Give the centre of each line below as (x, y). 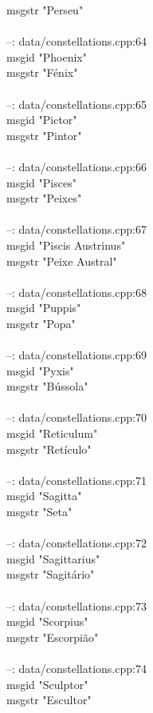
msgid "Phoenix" (47, 56)
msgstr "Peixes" (44, 198)
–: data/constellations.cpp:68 (76, 292)
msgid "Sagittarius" (53, 558)
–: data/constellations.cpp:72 (76, 543)
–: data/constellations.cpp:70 (76, 417)
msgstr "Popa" (41, 323)
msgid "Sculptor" (47, 684)
